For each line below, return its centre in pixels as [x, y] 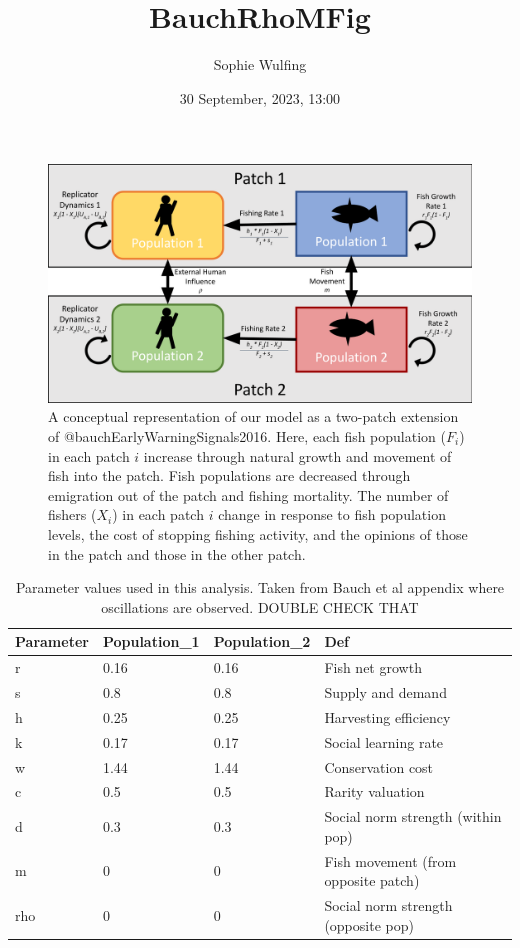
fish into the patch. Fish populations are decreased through [229, 475]
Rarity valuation [374, 791]
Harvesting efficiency [387, 716]
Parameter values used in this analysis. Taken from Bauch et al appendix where [260, 587]
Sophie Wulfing [260, 64]
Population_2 [262, 641]
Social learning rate [384, 741]
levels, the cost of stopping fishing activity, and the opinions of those [258, 533]
